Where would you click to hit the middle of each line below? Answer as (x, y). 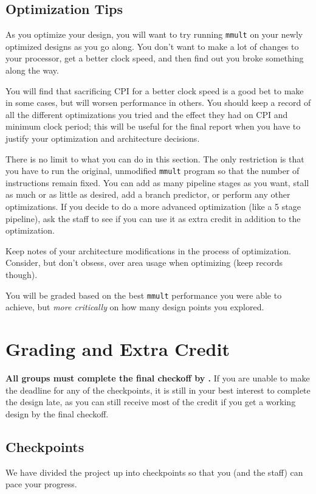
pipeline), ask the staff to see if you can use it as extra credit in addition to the (153, 218)
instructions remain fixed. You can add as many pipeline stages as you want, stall (157, 182)
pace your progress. (41, 484)
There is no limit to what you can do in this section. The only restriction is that (155, 158)
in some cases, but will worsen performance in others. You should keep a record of (158, 103)
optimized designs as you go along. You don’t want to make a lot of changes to (152, 46)
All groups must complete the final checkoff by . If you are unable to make (158, 377)
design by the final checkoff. (57, 413)
